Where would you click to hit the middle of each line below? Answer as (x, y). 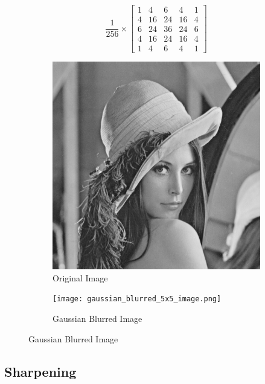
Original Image (80, 277)
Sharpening (40, 371)
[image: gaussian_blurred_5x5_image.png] (137, 299)
